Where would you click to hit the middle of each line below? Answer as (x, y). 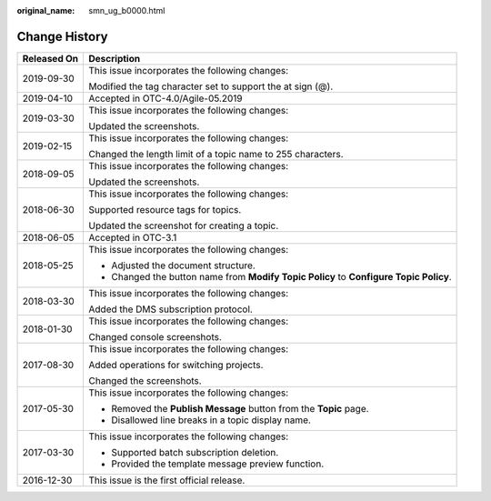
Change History (62, 36)
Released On (50, 58)
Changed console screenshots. (155, 336)
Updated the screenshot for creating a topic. (184, 225)
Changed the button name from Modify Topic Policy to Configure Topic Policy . (281, 276)
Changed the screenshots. (145, 380)
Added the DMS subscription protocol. (171, 309)
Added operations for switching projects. (176, 365)
